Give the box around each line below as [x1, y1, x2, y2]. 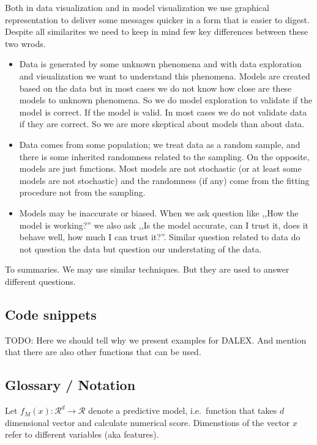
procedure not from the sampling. [19, 186, 146, 199]
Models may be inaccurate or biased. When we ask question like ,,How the [19, 206, 299, 219]
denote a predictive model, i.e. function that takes [88, 404, 277, 417]
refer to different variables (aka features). [5, 428, 159, 441]
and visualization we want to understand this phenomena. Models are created [19, 69, 310, 82]
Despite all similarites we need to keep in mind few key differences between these [5, 25, 308, 38]
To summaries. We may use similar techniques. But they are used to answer [5, 263, 289, 276]
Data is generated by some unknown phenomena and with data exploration [19, 57, 302, 70]
